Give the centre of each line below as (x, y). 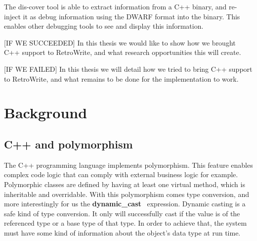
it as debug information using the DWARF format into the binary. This (131, 16)
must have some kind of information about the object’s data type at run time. (122, 232)
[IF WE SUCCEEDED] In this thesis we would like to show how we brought (120, 42)
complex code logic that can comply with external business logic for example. (121, 174)
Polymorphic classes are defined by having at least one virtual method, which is (125, 184)
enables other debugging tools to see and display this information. (104, 26)
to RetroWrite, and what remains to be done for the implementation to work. (121, 78)
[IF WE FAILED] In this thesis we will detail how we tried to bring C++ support (128, 69)
